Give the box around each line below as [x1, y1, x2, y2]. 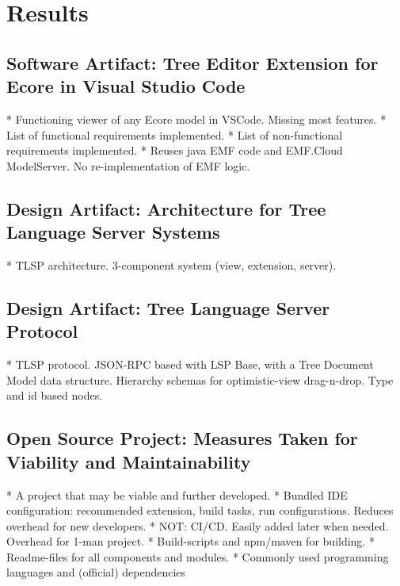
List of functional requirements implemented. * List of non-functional [6, 126, 343, 143]
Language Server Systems [6, 220, 220, 244]
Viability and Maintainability [6, 449, 251, 473]
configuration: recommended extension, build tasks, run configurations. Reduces [6, 502, 394, 519]
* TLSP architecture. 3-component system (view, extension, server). [6, 256, 337, 273]
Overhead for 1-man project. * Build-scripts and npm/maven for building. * [6, 533, 375, 550]
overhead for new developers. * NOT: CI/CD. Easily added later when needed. [6, 517, 389, 534]
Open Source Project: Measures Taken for [6, 426, 358, 450]
